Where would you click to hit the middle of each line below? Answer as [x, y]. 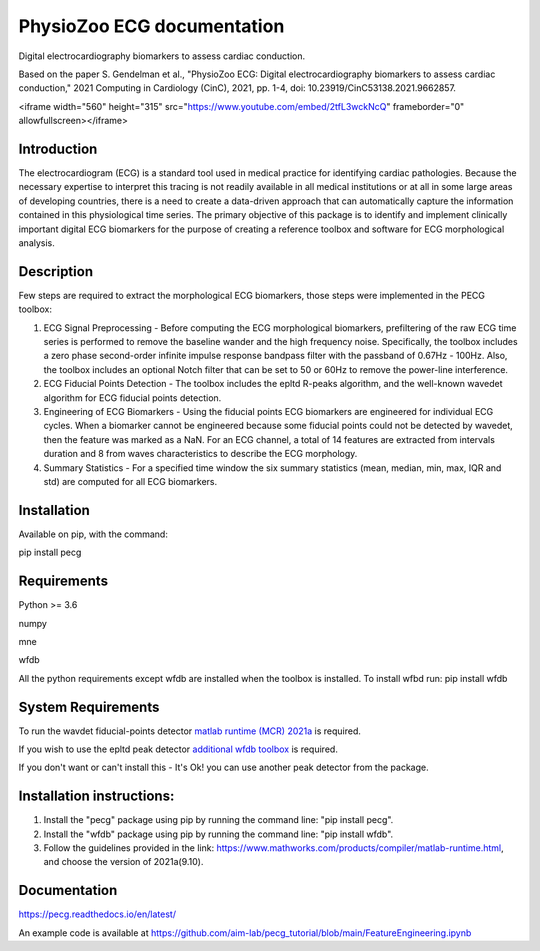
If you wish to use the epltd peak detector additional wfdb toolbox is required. [178, 749]
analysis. [36, 242]
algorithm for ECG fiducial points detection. [132, 397]
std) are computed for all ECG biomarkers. [130, 481]
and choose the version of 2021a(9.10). [123, 862]
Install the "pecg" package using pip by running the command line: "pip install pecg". [218, 820]
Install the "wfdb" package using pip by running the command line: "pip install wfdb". [218, 834]
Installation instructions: [96, 796]
